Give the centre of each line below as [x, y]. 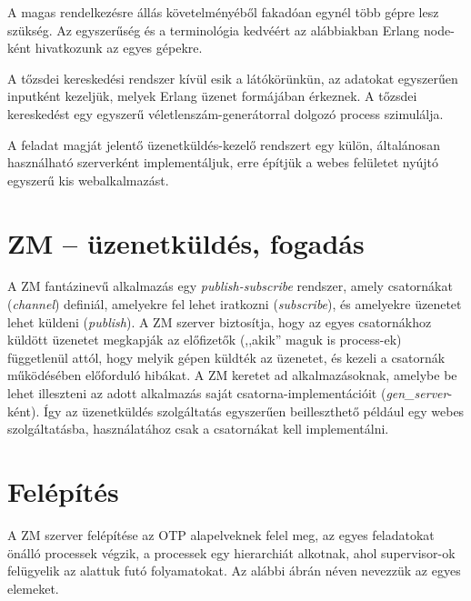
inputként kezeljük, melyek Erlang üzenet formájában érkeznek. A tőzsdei [212, 96]
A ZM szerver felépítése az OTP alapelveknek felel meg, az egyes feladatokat [221, 534]
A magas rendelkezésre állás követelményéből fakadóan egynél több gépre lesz [223, 12]
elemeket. [33, 588]
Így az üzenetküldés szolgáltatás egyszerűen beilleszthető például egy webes [254, 411]
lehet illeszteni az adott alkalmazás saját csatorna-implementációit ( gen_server [228, 393]
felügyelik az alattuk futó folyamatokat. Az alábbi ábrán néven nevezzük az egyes [234, 571]
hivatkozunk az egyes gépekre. [119, 48]
